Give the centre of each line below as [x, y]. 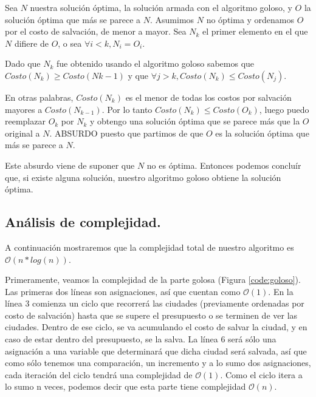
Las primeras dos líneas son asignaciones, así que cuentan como [123, 291]
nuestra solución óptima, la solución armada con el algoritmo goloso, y [161, 7]
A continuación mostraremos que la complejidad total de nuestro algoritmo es [149, 247]
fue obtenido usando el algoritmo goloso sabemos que [156, 63]
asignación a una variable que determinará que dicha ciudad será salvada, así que [156, 351]
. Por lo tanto [127, 109]
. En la [281, 291]
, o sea [70, 43]
